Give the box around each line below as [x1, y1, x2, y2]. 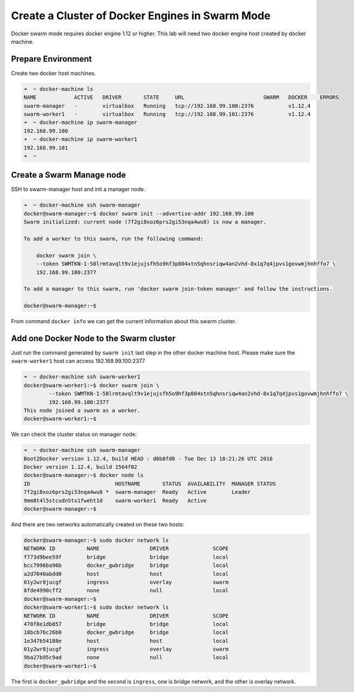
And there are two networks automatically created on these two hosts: [11, 521, 185, 528]
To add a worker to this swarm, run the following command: [23, 235, 204, 242]
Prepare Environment [11, 54, 92, 64]
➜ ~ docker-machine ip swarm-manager [23, 119, 138, 126]
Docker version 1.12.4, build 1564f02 [23, 464, 138, 471]
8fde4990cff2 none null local [23, 587, 229, 594]
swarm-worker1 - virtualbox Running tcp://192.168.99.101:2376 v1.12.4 [23, 111, 311, 117]
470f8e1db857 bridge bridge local [23, 620, 229, 627]
